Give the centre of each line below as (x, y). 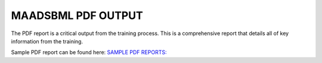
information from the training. (47, 41)
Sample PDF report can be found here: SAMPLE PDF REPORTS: (89, 52)
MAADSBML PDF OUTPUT (77, 15)
